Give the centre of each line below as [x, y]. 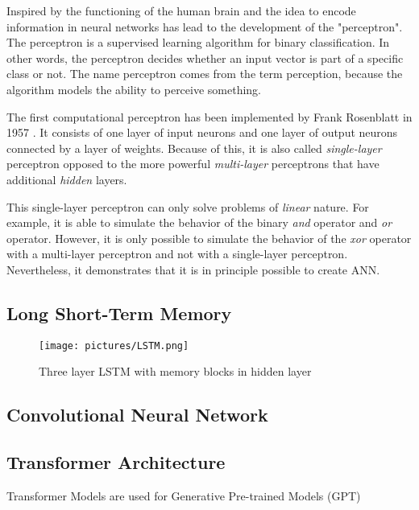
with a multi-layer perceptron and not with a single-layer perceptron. [177, 254]
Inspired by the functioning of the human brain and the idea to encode [181, 10]
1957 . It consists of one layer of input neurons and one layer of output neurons [202, 132]
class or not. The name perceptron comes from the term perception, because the [205, 74]
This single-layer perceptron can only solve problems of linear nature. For [188, 206]
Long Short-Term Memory [119, 313]
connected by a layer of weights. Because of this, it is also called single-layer [194, 148]
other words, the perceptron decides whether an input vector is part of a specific [205, 58]
